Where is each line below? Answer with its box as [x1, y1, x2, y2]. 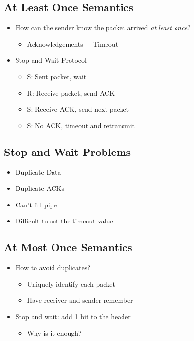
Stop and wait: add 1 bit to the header [15, 311, 131, 321]
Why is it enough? [27, 327, 82, 338]
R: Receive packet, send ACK [27, 87, 115, 98]
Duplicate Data [15, 167, 61, 177]
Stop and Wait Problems [4, 144, 131, 159]
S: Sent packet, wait [27, 71, 87, 81]
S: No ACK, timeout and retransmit [27, 120, 135, 130]
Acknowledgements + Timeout [27, 38, 119, 49]
